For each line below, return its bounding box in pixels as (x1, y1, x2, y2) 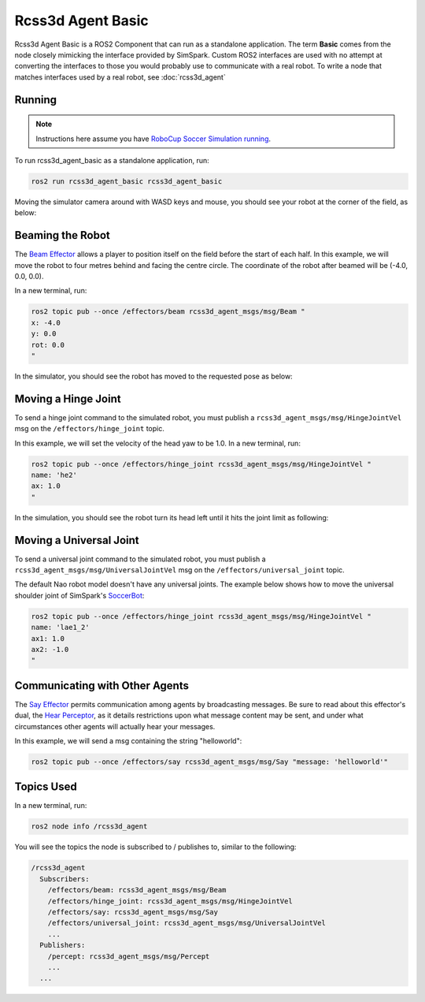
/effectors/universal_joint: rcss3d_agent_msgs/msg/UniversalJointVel (47, 918, 327, 928)
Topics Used (14, 780, 78, 794)
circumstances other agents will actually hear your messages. (14, 721, 216, 731)
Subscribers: (39, 874, 90, 883)
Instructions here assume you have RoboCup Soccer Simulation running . (35, 134, 272, 143)
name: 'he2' (31, 470, 78, 479)
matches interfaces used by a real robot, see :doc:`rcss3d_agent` (14, 72, 226, 82)
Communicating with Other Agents (14, 679, 189, 692)
